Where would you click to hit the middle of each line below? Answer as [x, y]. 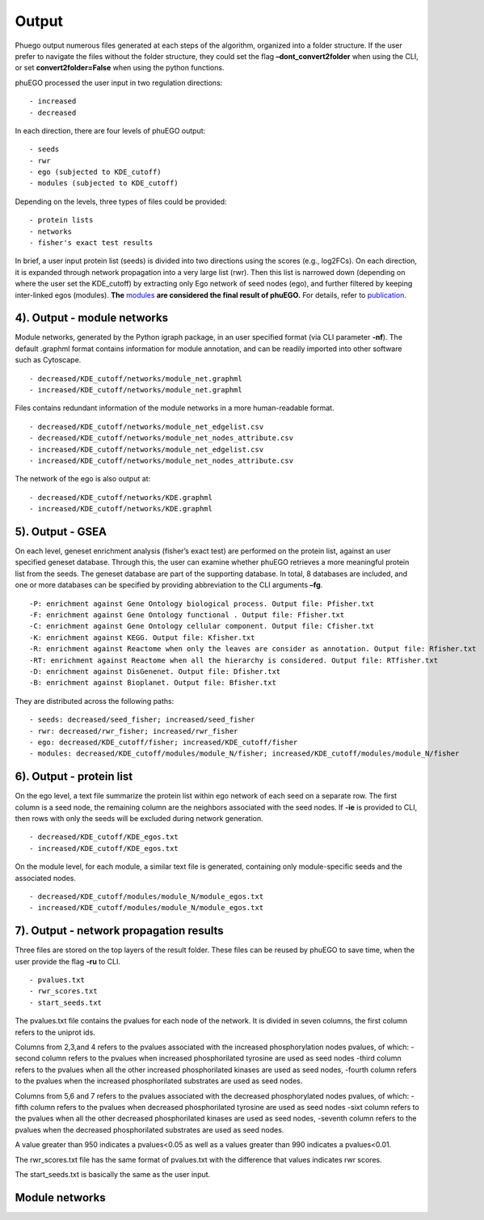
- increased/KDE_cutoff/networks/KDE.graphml [121, 509]
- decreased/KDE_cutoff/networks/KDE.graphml [121, 497]
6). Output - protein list [74, 777]
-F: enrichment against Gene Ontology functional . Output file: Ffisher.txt [187, 615]
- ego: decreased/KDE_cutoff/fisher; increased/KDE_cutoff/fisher [164, 742]
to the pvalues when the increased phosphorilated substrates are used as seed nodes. [159, 1081]
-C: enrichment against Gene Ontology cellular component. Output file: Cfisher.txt [202, 626]
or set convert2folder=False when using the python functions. [120, 68]
